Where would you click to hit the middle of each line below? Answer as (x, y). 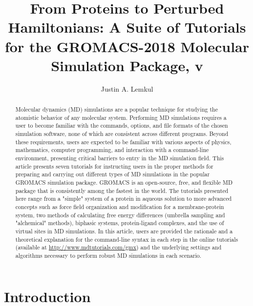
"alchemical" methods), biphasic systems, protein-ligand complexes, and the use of (120, 223)
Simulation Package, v (127, 65)
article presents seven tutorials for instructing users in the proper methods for (114, 166)
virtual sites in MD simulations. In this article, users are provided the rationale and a (124, 231)
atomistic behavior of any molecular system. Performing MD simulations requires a (121, 117)
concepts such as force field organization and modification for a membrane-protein (120, 206)
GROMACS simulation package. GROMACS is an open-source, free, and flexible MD (124, 182)
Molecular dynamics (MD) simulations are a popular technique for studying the (116, 109)
